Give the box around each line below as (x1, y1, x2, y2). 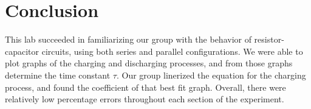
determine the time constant (5, 68, 111, 81)
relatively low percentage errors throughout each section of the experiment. (5, 93, 284, 105)
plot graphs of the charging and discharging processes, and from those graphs (5, 57, 293, 69)
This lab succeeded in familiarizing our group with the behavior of (5, 33, 251, 46)
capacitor (5, 44, 39, 57)
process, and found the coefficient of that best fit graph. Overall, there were (5, 80, 286, 93)
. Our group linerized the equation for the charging (116, 68, 306, 81)
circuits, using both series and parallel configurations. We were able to (41, 44, 303, 57)
